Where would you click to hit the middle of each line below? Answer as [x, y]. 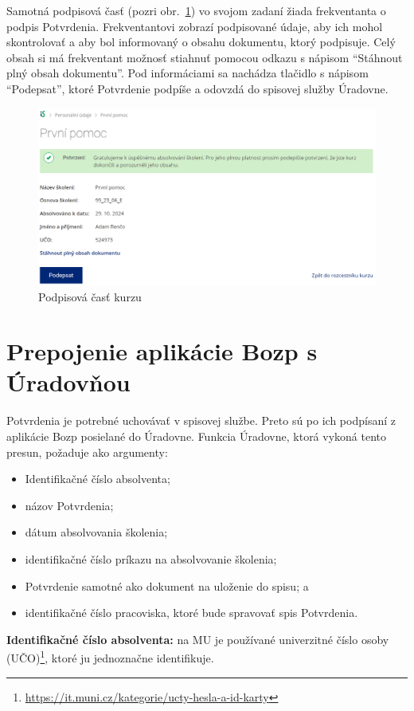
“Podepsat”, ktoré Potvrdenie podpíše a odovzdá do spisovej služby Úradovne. [197, 88]
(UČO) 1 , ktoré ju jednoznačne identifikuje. [110, 656]
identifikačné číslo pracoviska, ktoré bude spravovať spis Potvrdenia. [191, 613]
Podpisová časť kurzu [90, 296]
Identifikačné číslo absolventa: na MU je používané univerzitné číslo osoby [198, 639]
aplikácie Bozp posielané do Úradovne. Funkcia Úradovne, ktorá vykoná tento [197, 436]
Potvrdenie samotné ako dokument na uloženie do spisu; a [167, 585]
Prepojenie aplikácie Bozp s [162, 351]
